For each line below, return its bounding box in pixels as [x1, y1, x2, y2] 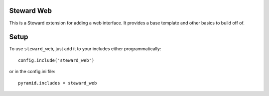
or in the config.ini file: [9, 69, 56, 75]
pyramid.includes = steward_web [18, 80, 97, 86]
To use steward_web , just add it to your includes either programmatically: [9, 46, 161, 52]
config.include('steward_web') [18, 57, 95, 63]
